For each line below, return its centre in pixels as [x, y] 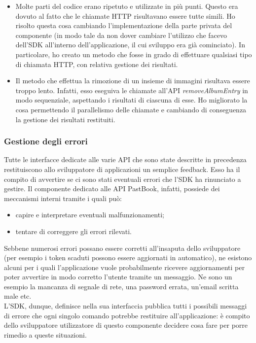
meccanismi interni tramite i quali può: [63, 198]
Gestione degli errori [46, 141]
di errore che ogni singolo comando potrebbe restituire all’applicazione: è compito [127, 315]
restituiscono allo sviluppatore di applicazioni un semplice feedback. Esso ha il [122, 169]
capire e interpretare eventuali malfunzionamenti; [90, 215]
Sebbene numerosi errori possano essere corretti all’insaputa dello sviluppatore [122, 248]
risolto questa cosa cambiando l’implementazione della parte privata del [124, 25]
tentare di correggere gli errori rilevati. [73, 231]
